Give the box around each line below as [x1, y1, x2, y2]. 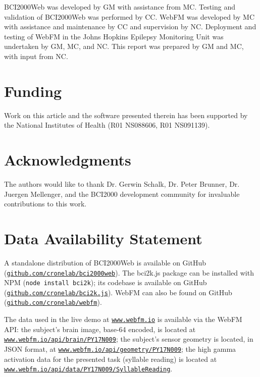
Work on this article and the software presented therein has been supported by [4, 110, 248, 120]
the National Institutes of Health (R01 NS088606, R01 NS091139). [4, 120, 210, 130]
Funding [4, 80, 62, 101]
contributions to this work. [4, 198, 87, 209]
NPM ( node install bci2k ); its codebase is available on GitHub [4, 277, 207, 288]
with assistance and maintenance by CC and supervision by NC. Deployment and [4, 21, 256, 32]
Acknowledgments [4, 149, 131, 170]
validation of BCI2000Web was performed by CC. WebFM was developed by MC [4, 11, 255, 22]
